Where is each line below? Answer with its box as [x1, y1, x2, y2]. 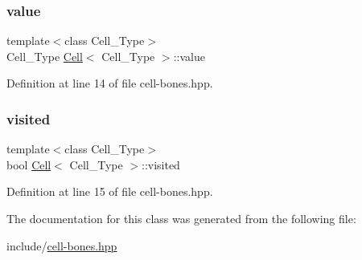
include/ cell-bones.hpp [6, 237, 117, 254]
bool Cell [6, 156, 51, 173]
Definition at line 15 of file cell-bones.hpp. [6, 183, 213, 200]
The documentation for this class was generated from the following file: [6, 210, 356, 226]
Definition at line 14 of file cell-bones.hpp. [6, 75, 213, 91]
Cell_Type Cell [6, 47, 83, 64]
